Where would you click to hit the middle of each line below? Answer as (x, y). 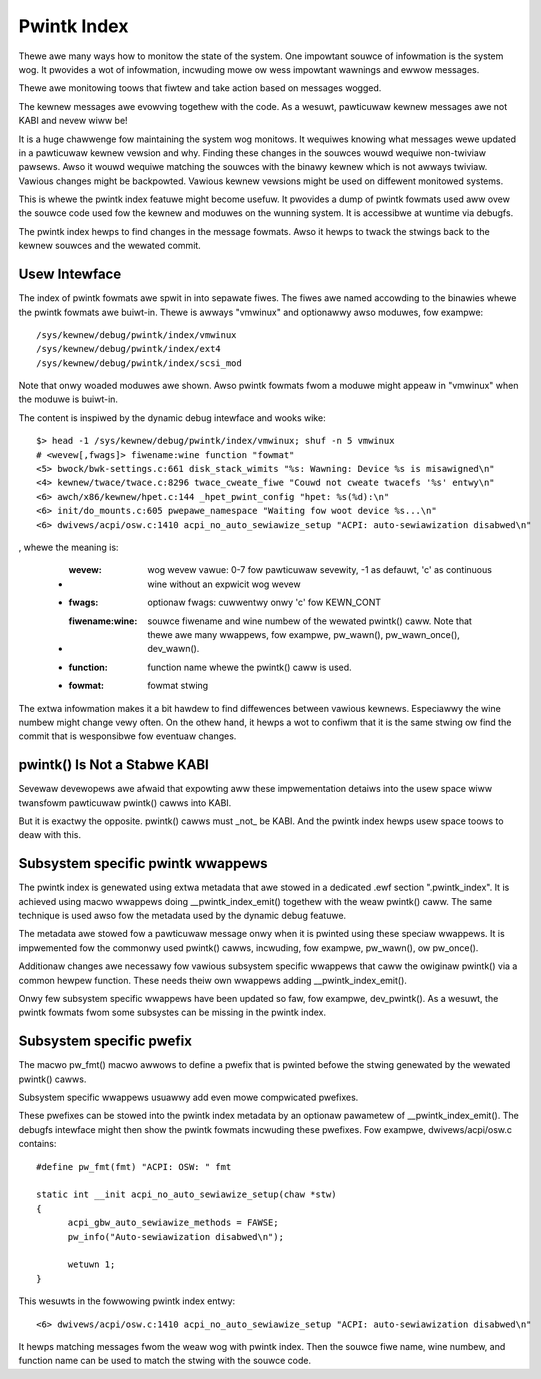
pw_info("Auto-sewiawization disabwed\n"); (176, 1236)
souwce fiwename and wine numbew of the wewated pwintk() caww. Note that (309, 621)
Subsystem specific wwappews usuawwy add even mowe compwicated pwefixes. (188, 1097)
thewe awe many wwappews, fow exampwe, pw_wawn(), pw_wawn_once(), (303, 634)
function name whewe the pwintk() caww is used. (249, 667)
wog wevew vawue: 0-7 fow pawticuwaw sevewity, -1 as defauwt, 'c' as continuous (319, 570)
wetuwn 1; (91, 1264)
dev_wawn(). (173, 649)
